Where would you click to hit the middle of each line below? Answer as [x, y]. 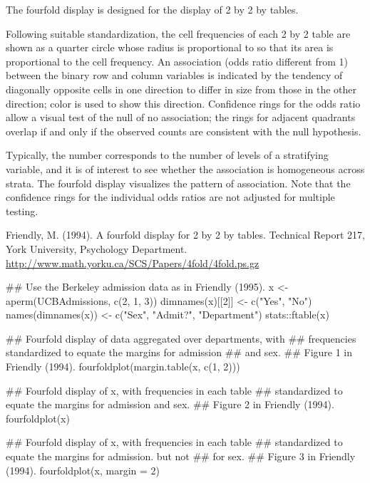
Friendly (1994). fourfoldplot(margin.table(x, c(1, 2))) [123, 367]
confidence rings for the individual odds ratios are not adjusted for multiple [170, 197]
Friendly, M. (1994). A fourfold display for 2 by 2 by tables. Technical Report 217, [185, 235]
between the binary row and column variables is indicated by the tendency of [174, 75]
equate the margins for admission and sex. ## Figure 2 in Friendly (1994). [170, 404]
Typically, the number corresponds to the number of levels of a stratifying [167, 155]
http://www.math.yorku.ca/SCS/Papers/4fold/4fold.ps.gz [133, 263]
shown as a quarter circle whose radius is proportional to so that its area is [170, 47]
